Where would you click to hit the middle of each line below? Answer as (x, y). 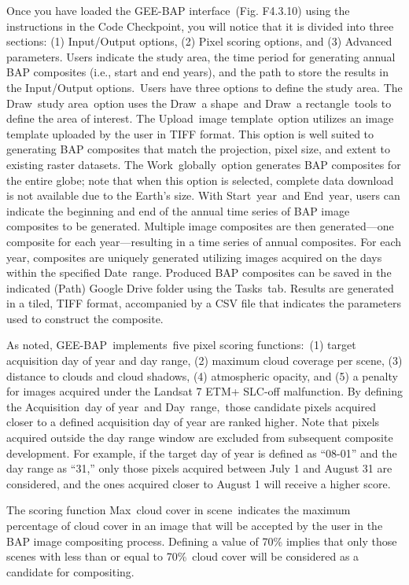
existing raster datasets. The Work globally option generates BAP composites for (204, 164)
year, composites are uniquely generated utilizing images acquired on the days (194, 257)
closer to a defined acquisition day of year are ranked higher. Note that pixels (193, 422)
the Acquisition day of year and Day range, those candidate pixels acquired (191, 406)
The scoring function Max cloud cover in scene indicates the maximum (179, 510)
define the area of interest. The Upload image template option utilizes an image (200, 118)
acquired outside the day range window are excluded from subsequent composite (200, 438)
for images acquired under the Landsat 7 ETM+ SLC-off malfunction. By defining (204, 391)
